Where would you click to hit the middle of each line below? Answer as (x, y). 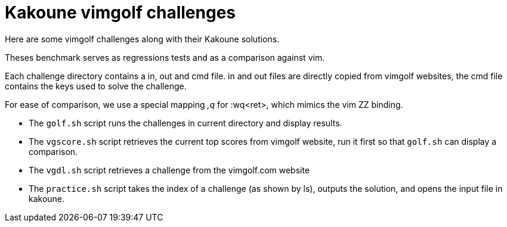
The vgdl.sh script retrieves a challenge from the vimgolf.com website (169, 170)
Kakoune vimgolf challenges (120, 13)
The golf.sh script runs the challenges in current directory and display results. (186, 123)
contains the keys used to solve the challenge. (96, 86)
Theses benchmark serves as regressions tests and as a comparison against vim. (165, 57)
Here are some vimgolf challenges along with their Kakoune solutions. (142, 39)
